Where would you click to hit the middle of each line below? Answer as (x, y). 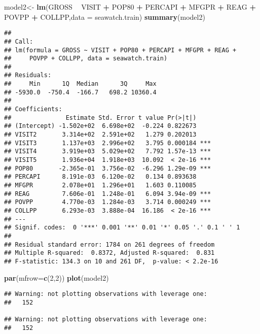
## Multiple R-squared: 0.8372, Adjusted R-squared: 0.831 (109, 253)
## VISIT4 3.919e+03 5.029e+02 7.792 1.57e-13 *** (108, 152)
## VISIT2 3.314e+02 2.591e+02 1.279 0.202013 (100, 135)
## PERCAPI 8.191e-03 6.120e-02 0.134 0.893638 (100, 177)
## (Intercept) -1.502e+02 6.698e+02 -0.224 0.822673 (100, 126)
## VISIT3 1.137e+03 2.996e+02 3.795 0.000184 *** (108, 143)
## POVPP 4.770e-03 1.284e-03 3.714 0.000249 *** (108, 202)
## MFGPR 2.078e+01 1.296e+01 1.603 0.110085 (100, 185)
